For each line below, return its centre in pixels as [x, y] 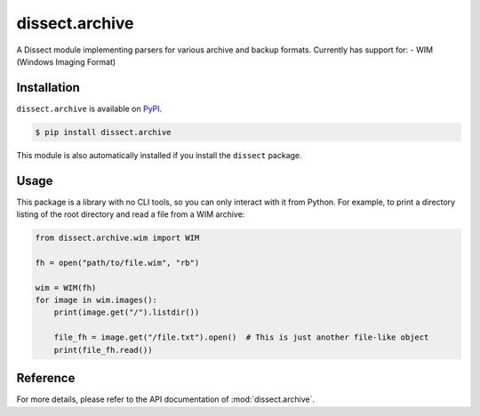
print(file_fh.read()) [103, 350]
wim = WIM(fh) [66, 288]
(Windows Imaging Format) [66, 61]
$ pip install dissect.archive [104, 132]
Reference [46, 378]
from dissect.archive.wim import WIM [117, 238]
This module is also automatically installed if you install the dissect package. [159, 155]
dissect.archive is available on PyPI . [89, 108]
